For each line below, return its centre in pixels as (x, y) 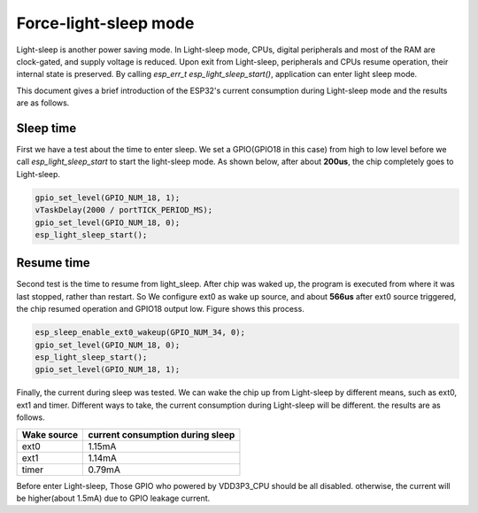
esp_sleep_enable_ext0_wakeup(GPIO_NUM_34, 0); (140, 333)
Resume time (53, 263)
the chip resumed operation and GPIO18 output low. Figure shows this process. (160, 309)
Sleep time (46, 128)
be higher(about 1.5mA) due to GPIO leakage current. (113, 498)
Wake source (50, 434)
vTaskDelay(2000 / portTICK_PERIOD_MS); (123, 210)
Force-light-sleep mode (105, 23)
